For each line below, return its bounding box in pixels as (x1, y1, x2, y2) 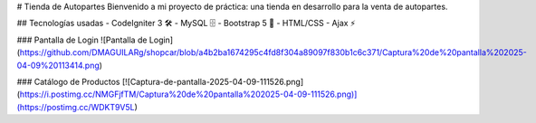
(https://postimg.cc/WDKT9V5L (16, 101, 135, 112)
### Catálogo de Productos (16, 76, 120, 87)
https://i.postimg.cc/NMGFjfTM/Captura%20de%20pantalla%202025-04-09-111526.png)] (19, 89, 358, 99)
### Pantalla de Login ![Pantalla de (16, 34, 148, 45)
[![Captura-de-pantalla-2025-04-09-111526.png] (121, 76, 303, 87)
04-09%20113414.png (16, 60, 100, 71)
